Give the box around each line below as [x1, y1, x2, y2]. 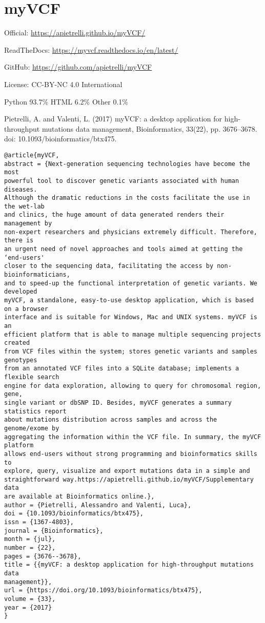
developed [4, 288, 37, 296]
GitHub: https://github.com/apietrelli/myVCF [4, 61, 152, 72]
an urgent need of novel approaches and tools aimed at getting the [4, 245, 243, 253]
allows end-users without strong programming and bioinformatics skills [4, 450, 257, 458]
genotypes [4, 356, 37, 364]
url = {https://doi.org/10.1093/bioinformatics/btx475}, [4, 587, 202, 594]
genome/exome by [4, 424, 59, 432]
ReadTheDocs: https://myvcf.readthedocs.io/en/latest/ [4, 44, 178, 55]
